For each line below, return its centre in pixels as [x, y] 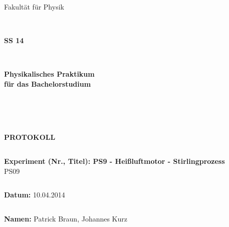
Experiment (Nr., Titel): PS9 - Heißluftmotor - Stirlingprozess [114, 161]
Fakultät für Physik [34, 7]
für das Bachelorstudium [48, 83]
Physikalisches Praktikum [49, 74]
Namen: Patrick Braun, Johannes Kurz [66, 218]
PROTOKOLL [30, 137]
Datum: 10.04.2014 [35, 195]
